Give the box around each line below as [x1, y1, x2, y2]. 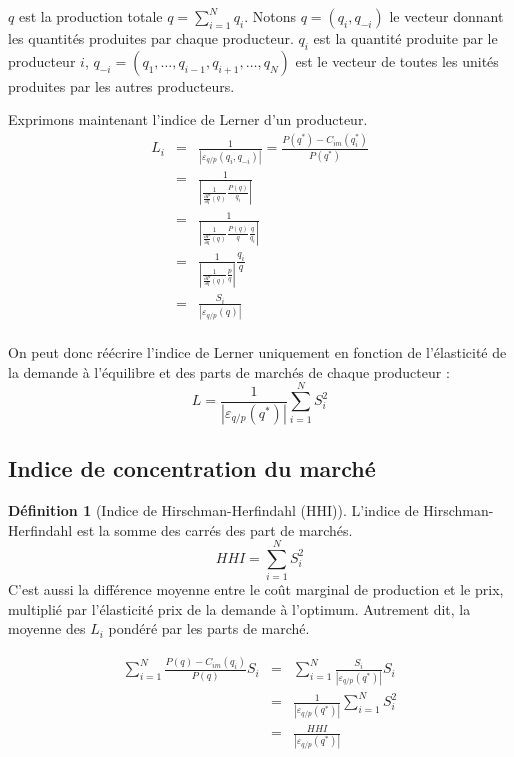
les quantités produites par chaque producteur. [8, 28, 294, 48]
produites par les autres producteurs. [8, 75, 235, 96]
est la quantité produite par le [313, 28, 498, 48]
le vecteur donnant [389, 6, 504, 26]
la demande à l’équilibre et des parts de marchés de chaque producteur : [8, 361, 450, 382]
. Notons [244, 6, 297, 26]
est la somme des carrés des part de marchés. [76, 519, 353, 540]
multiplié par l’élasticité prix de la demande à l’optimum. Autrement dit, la [8, 598, 471, 619]
